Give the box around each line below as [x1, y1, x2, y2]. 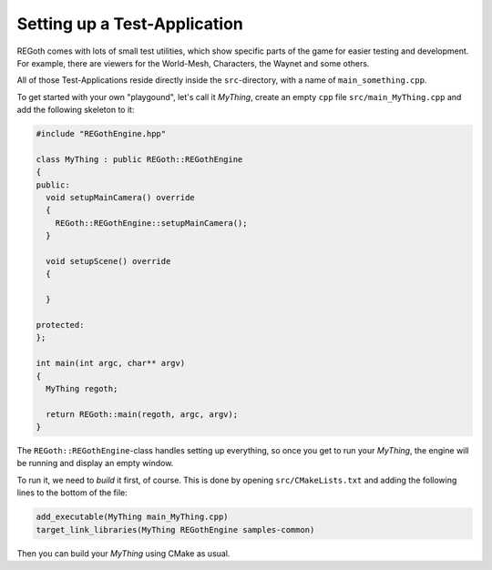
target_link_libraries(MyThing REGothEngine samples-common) [36, 524, 315, 534]
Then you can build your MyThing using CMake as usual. [16, 547, 231, 559]
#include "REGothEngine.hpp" [36, 128, 167, 139]
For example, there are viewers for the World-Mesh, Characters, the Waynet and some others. [16, 57, 370, 68]
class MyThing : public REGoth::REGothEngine [36, 154, 243, 164]
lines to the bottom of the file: [16, 487, 128, 498]
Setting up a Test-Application [16, 14, 243, 34]
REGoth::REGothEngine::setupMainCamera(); [55, 218, 248, 228]
